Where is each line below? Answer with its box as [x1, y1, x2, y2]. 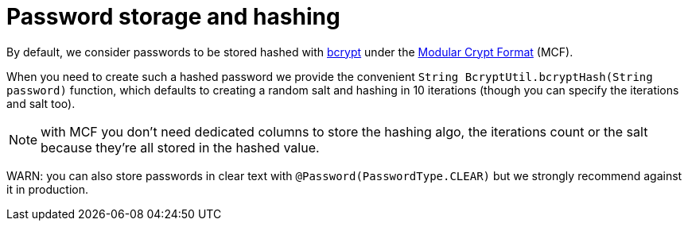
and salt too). [6, 96, 76, 110]
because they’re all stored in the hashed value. [41, 139, 320, 156]
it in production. [6, 182, 89, 196]
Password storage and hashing [6, 3, 340, 30]
